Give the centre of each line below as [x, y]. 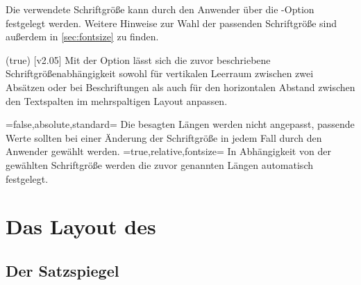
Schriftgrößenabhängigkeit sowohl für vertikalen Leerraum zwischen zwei [160, 73]
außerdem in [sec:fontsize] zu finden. [82, 36]
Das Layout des [81, 226]
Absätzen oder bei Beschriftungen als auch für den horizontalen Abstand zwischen [180, 87]
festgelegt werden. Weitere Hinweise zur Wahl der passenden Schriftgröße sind [171, 23]
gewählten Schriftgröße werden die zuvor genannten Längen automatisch [159, 164]
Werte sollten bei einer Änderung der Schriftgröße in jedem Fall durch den [164, 137]
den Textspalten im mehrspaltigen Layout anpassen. [117, 100]
